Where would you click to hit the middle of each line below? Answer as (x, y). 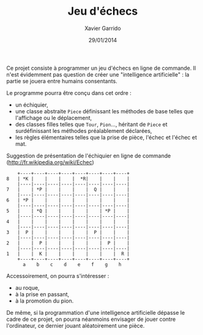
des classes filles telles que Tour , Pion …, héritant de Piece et (91, 124)
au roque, (27, 288)
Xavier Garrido (103, 28)
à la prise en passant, (42, 294)
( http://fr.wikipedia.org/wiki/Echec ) (50, 162)
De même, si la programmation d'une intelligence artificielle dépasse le (96, 312)
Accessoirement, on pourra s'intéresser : (58, 276)
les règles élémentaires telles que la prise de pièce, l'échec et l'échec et (106, 137)
